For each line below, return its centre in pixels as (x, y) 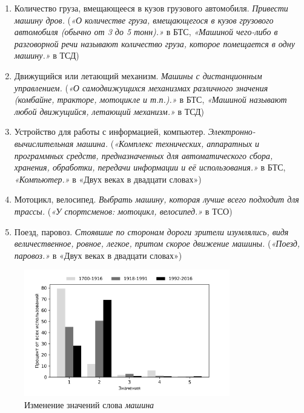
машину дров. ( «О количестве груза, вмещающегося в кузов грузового (144, 20)
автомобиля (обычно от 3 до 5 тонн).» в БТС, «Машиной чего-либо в (146, 32)
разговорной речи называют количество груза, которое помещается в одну (154, 43)
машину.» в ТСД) (47, 55)
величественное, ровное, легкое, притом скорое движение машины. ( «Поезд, (157, 243)
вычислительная (44, 143)
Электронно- (232, 132)
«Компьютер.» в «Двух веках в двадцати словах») (108, 179)
